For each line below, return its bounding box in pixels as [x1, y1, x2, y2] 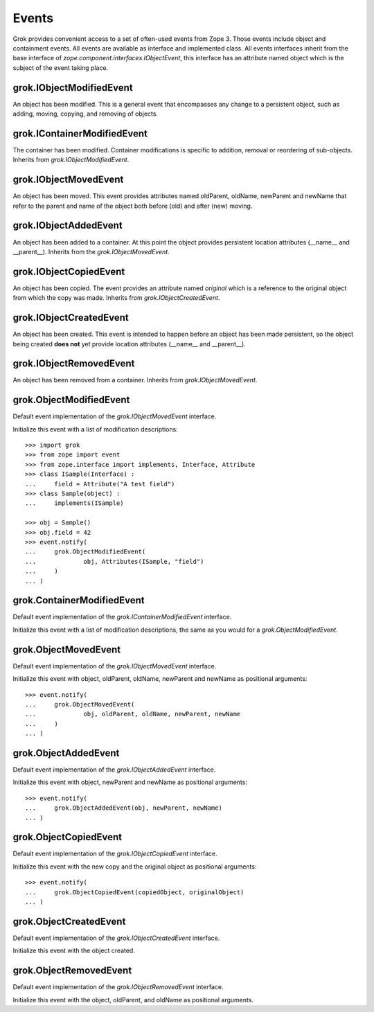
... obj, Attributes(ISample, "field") [25, 558, 204, 565]
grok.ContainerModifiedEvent [12, 594, 145, 606]
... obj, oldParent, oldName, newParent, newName [25, 710, 241, 718]
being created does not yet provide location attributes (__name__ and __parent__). [12, 339, 246, 348]
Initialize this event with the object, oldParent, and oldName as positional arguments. [12, 995, 254, 1004]
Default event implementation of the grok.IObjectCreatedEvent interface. [12, 934, 220, 942]
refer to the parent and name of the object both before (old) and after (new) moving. [12, 202, 253, 210]
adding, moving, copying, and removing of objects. [12, 109, 159, 118]
